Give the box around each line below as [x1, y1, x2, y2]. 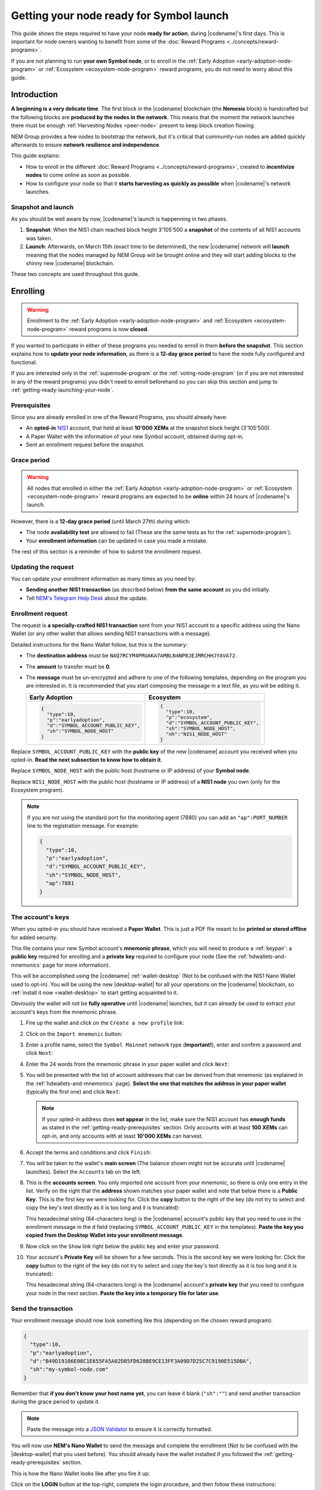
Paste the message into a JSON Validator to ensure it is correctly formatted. [27, 1426, 213, 1433]
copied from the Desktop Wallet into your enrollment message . [26, 1231, 184, 1239]
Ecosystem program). [11, 787, 64, 794]
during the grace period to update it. [11, 1398, 100, 1405]
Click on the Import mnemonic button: [26, 1030, 123, 1037]
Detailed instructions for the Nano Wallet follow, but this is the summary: [11, 641, 188, 648]
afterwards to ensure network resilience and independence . [11, 141, 160, 148]
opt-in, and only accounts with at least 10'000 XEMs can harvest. [42, 1132, 203, 1140]
